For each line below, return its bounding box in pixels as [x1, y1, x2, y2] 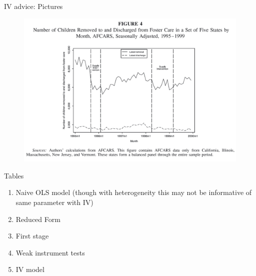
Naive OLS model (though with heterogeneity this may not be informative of [15, 187, 252, 197]
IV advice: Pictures [4, 1, 63, 11]
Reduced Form [15, 213, 60, 224]
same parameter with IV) [15, 196, 93, 207]
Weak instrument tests [15, 247, 85, 257]
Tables [4, 170, 24, 180]
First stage [15, 230, 49, 241]
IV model [15, 264, 44, 274]
